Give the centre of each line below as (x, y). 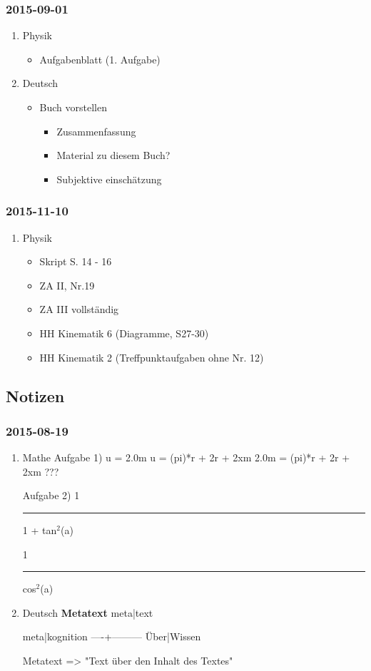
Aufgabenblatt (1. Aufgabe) (100, 59)
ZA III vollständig (79, 309)
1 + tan (40, 529)
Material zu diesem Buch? (113, 155)
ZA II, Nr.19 (67, 285)
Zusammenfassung (96, 131)
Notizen (35, 395)
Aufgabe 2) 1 (51, 495)
